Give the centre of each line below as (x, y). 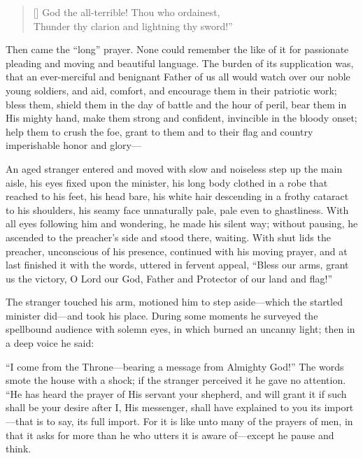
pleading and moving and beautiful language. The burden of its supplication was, (180, 63)
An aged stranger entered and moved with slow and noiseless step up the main (174, 168)
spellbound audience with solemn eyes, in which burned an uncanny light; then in (180, 329)
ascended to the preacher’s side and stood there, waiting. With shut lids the (168, 237)
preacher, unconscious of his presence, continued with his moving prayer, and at (177, 251)
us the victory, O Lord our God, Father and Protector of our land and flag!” (169, 278)
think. (19, 449)
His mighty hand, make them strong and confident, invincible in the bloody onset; (181, 118)
